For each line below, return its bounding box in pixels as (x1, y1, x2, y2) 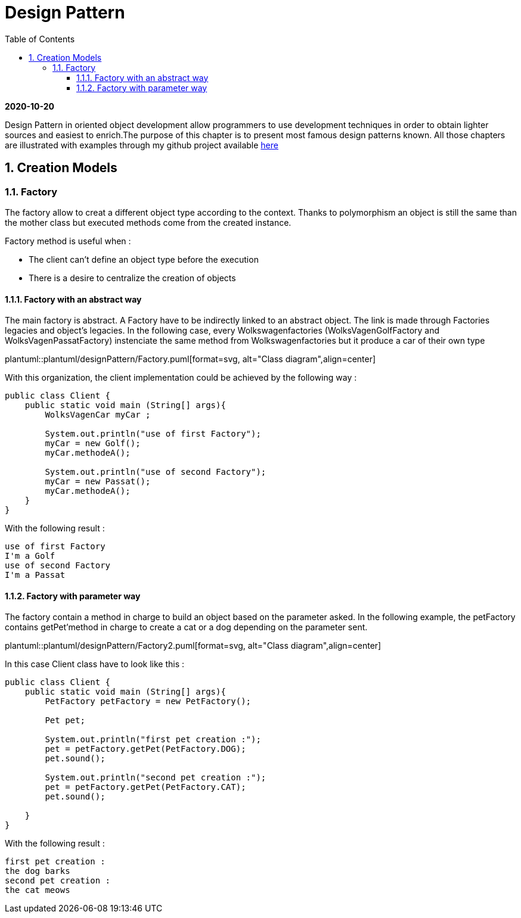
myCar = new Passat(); (45, 477, 151, 487)
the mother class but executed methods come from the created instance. (5, 217, 291, 228)
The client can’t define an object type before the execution (29, 254, 259, 264)
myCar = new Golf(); (45, 438, 141, 449)
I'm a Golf (5, 551, 55, 561)
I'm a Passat (5, 570, 66, 580)
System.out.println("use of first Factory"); (45, 429, 261, 439)
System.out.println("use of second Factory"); (45, 467, 266, 477)
